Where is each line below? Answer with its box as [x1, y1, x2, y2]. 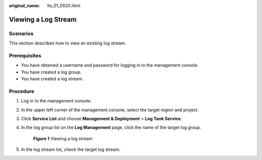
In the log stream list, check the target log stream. [21, 146, 121, 152]
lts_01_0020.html [47, 3, 81, 8]
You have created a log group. [21, 69, 82, 75]
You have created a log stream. [21, 76, 83, 82]
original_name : [9, 3, 40, 8]
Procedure [9, 87, 34, 94]
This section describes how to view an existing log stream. [9, 40, 126, 46]
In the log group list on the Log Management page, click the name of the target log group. [21, 125, 201, 131]
